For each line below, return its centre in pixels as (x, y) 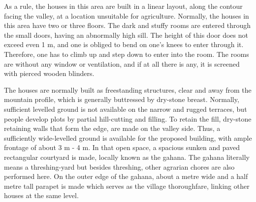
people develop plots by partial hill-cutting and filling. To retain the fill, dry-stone (128, 118)
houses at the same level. (41, 195)
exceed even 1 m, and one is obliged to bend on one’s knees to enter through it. (124, 44)
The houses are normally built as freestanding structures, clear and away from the (128, 89)
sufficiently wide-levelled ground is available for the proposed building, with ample (128, 138)
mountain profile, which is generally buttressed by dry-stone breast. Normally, (122, 99)
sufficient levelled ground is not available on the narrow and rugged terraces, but (126, 109)
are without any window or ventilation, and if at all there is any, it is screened (122, 63)
